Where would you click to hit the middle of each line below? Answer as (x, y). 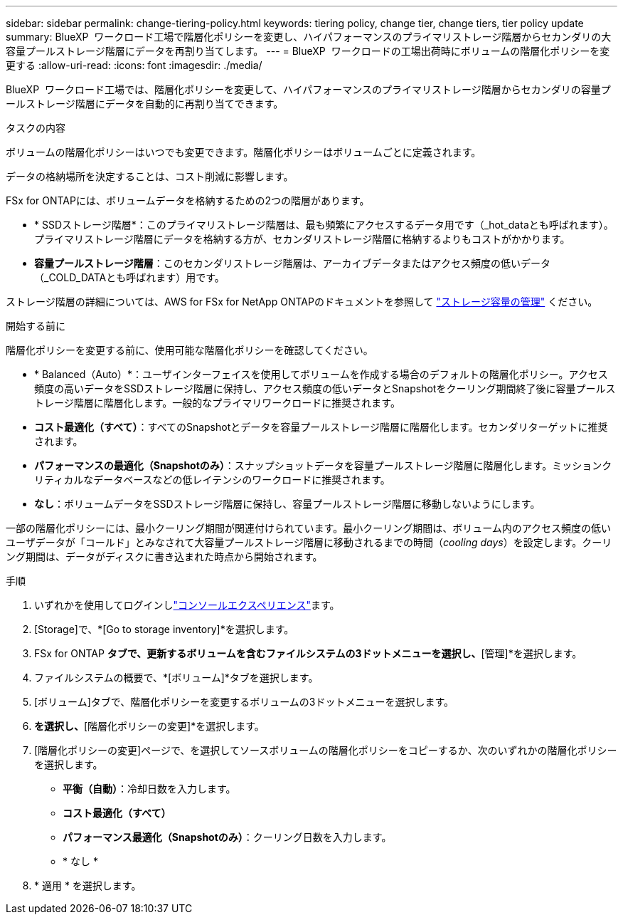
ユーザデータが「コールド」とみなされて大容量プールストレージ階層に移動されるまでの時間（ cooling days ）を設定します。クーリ (309, 542)
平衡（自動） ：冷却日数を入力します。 (149, 789)
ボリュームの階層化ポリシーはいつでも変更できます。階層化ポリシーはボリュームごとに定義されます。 (244, 152)
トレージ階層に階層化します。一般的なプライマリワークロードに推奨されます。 (217, 403)
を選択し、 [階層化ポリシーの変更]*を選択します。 (149, 726)
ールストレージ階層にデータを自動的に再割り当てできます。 (145, 104)
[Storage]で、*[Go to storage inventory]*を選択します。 (164, 629)
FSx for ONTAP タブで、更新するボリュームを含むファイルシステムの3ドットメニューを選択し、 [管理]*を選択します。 (308, 653)
